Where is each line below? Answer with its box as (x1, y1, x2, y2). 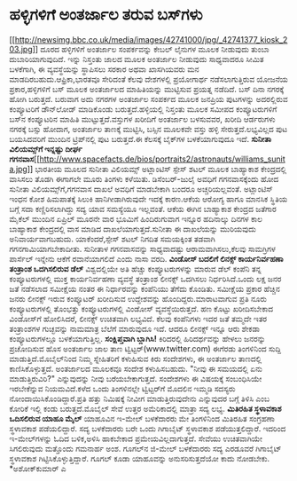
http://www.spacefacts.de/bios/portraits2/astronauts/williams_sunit (39, 154, 285, 164)
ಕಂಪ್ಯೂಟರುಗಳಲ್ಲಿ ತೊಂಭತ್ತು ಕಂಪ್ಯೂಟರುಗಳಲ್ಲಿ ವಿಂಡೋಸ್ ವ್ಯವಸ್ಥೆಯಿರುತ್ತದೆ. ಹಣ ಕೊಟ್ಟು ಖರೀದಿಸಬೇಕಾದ (9, 303, 273, 314)
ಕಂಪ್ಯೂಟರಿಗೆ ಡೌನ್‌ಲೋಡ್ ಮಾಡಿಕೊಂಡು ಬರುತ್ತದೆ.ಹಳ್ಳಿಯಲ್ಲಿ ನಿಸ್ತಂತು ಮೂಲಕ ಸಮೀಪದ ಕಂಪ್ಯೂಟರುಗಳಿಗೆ (9, 103, 277, 114)
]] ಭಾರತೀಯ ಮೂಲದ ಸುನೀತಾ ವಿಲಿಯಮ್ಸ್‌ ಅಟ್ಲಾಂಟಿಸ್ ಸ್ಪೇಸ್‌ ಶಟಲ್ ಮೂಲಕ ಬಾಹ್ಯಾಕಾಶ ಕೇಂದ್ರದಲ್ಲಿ (27, 163, 287, 174)
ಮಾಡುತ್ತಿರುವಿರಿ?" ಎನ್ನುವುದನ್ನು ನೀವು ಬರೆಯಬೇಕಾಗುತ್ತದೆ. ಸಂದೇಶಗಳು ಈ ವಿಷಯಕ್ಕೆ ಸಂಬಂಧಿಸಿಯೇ (9, 373, 262, 383)
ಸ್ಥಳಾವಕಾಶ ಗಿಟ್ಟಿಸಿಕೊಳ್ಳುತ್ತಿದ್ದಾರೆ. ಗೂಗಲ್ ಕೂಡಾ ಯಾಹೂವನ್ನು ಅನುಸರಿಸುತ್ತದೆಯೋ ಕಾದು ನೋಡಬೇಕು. (9, 453, 270, 463)
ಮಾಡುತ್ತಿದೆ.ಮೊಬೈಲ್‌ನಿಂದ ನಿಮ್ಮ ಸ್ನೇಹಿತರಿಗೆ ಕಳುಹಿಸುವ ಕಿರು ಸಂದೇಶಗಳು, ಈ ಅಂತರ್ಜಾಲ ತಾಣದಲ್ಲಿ (9, 353, 262, 364)
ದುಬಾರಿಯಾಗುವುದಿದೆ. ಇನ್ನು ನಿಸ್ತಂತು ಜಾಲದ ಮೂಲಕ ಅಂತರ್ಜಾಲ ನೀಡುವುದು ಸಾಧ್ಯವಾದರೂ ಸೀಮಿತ (9, 53, 264, 64)
